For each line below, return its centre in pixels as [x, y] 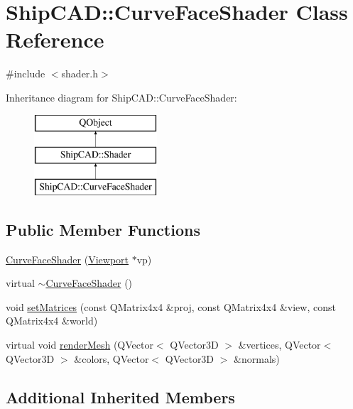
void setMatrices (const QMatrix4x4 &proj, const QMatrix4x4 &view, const [171, 306]
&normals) [257, 358]
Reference [55, 39]
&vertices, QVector [279, 345]
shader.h [80, 73]
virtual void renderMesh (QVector [80, 345]
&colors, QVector [112, 358]
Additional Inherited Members [120, 397]
